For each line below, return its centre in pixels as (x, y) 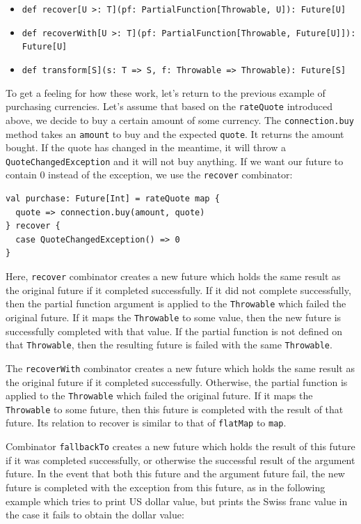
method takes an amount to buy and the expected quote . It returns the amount (175, 133)
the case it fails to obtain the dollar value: (95, 515)
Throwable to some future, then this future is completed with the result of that (175, 409)
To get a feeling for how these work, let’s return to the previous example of (166, 92)
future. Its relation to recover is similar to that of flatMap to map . (146, 423)
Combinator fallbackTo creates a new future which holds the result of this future (180, 446)
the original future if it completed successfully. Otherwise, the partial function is (177, 382)
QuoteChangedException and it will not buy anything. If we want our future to (175, 161)
